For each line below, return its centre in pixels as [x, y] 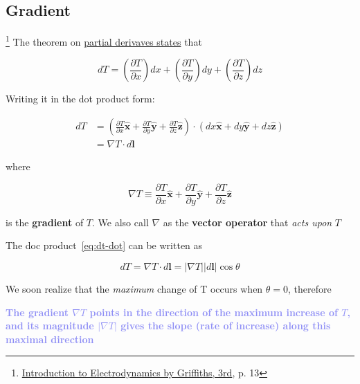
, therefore [310, 288]
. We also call [120, 222]
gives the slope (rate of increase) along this [226, 326]
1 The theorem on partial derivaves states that [104, 40]
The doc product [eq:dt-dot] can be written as [104, 245]
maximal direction [50, 339]
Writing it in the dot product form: [80, 99]
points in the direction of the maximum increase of [214, 312]
